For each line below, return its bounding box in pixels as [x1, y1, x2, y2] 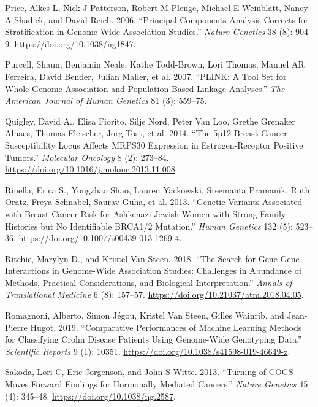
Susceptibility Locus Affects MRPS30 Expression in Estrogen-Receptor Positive [5, 138, 303, 151]
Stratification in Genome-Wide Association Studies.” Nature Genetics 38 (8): [5, 25, 293, 38]
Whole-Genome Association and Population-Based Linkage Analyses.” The [5, 82, 285, 95]
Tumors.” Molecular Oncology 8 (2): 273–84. [5, 150, 169, 163]
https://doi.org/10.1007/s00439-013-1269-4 [18, 231, 180, 244]
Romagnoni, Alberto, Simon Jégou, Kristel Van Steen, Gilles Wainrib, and [5, 309, 284, 322]
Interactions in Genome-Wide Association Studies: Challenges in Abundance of [5, 264, 301, 277]
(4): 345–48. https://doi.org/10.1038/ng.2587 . [5, 389, 176, 402]
